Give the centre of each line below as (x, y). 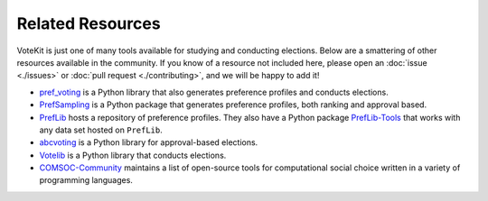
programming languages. (86, 180)
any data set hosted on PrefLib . (101, 130)
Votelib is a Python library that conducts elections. (133, 155)
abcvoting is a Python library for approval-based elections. (149, 142)
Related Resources (89, 23)
